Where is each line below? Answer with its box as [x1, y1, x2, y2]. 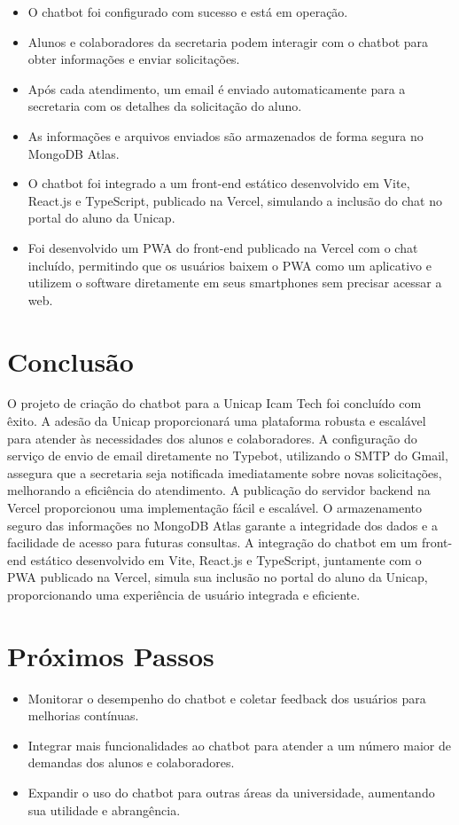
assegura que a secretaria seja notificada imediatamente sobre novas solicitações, [7, 463, 442, 482]
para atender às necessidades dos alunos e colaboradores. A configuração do [7, 428, 417, 447]
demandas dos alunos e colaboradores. [27, 753, 235, 772]
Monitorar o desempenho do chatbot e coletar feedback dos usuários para [27, 688, 426, 707]
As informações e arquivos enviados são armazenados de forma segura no [27, 126, 424, 145]
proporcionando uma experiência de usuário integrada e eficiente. [7, 585, 361, 603]
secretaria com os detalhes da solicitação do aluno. [27, 97, 302, 115]
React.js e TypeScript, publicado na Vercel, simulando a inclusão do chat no [27, 191, 442, 209]
